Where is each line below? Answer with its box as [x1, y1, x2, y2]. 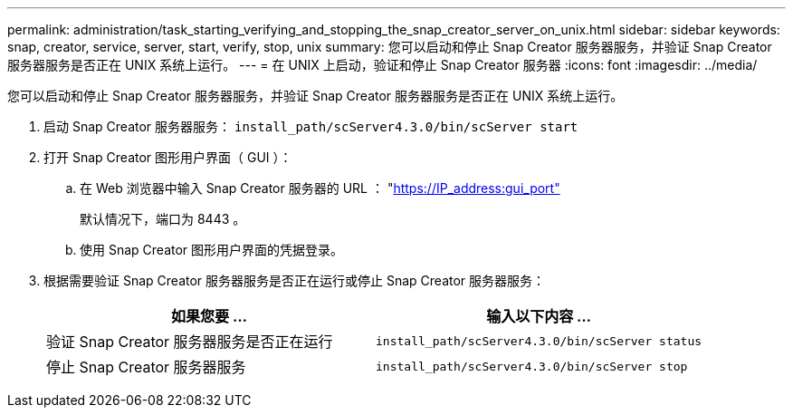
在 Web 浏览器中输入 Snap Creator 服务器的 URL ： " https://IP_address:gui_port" [80, 180, 560, 196]
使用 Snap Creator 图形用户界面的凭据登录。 [80, 242, 344, 257]
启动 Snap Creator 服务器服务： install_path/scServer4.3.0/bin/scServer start [43, 119, 578, 134]
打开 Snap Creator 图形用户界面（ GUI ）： [43, 150, 292, 165]
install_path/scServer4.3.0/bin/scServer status [376, 333, 702, 348]
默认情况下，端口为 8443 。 [80, 211, 246, 227]
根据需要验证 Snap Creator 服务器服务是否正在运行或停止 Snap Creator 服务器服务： [43, 273, 546, 288]
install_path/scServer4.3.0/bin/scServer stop [376, 359, 688, 373]
